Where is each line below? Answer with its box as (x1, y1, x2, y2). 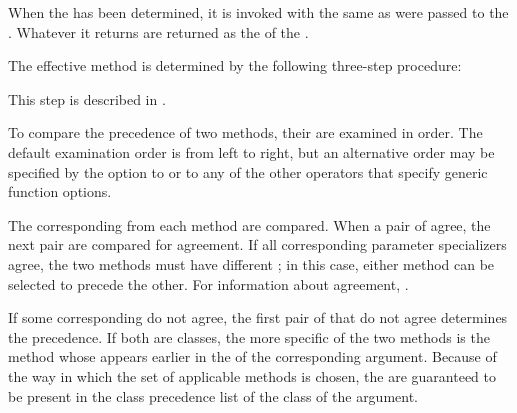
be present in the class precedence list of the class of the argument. (8, 385, 419, 406)
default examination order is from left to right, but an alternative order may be (8, 141, 495, 162)
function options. (8, 181, 112, 202)
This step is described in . (8, 88, 166, 109)
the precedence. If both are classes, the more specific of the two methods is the (8, 326, 490, 347)
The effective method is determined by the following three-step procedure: (8, 55, 462, 76)
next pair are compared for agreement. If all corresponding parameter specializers (8, 234, 507, 255)
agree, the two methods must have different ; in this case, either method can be (8, 253, 495, 274)
